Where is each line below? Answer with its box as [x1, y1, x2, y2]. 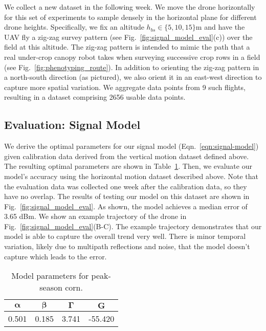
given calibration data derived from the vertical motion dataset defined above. [4, 150, 249, 161]
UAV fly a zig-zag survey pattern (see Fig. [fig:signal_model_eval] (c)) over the [4, 31, 253, 42]
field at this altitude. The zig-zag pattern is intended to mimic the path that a [4, 41, 250, 52]
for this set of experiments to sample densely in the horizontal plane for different [4, 11, 257, 22]
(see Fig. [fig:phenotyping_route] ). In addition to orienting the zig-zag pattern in [4, 61, 259, 72]
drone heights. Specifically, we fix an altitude [4, 21, 144, 32]
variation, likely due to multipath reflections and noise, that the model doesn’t [4, 241, 250, 252]
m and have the [195, 21, 245, 32]
